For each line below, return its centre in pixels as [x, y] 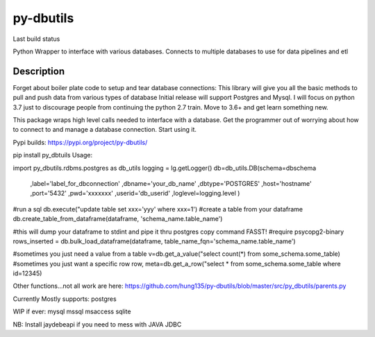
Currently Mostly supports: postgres [65, 299]
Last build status [36, 39]
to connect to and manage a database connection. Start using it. [105, 130]
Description [39, 71]
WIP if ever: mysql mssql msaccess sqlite [72, 311]
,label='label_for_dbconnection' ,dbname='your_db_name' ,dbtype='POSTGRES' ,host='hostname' [171, 183]
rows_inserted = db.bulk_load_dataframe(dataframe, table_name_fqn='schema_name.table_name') [154, 241]
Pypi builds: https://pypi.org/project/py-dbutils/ [80, 142]
